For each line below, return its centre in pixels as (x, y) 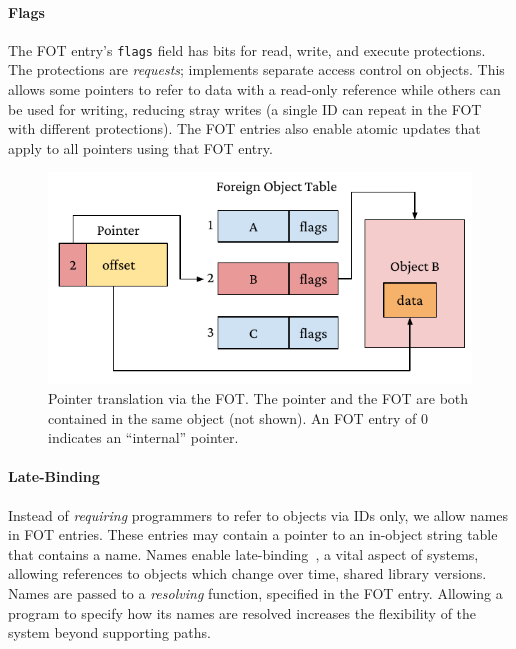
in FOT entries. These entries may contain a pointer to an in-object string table (253, 534)
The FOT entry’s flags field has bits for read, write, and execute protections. (247, 49)
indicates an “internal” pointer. (143, 437)
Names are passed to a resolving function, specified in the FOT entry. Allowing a (255, 592)
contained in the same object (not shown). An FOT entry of (232, 417)
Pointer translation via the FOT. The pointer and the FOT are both (258, 398)
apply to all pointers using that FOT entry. (140, 147)
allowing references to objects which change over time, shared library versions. (247, 573)
